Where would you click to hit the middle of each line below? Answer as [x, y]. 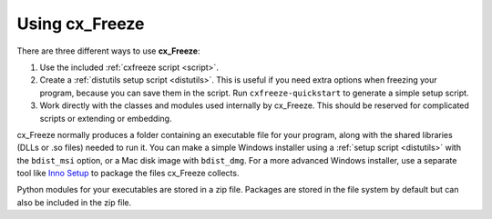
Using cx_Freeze [81, 24]
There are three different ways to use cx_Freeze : [108, 51]
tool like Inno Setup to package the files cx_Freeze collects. [128, 174]
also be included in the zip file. [74, 202]
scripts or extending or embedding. [106, 118]
